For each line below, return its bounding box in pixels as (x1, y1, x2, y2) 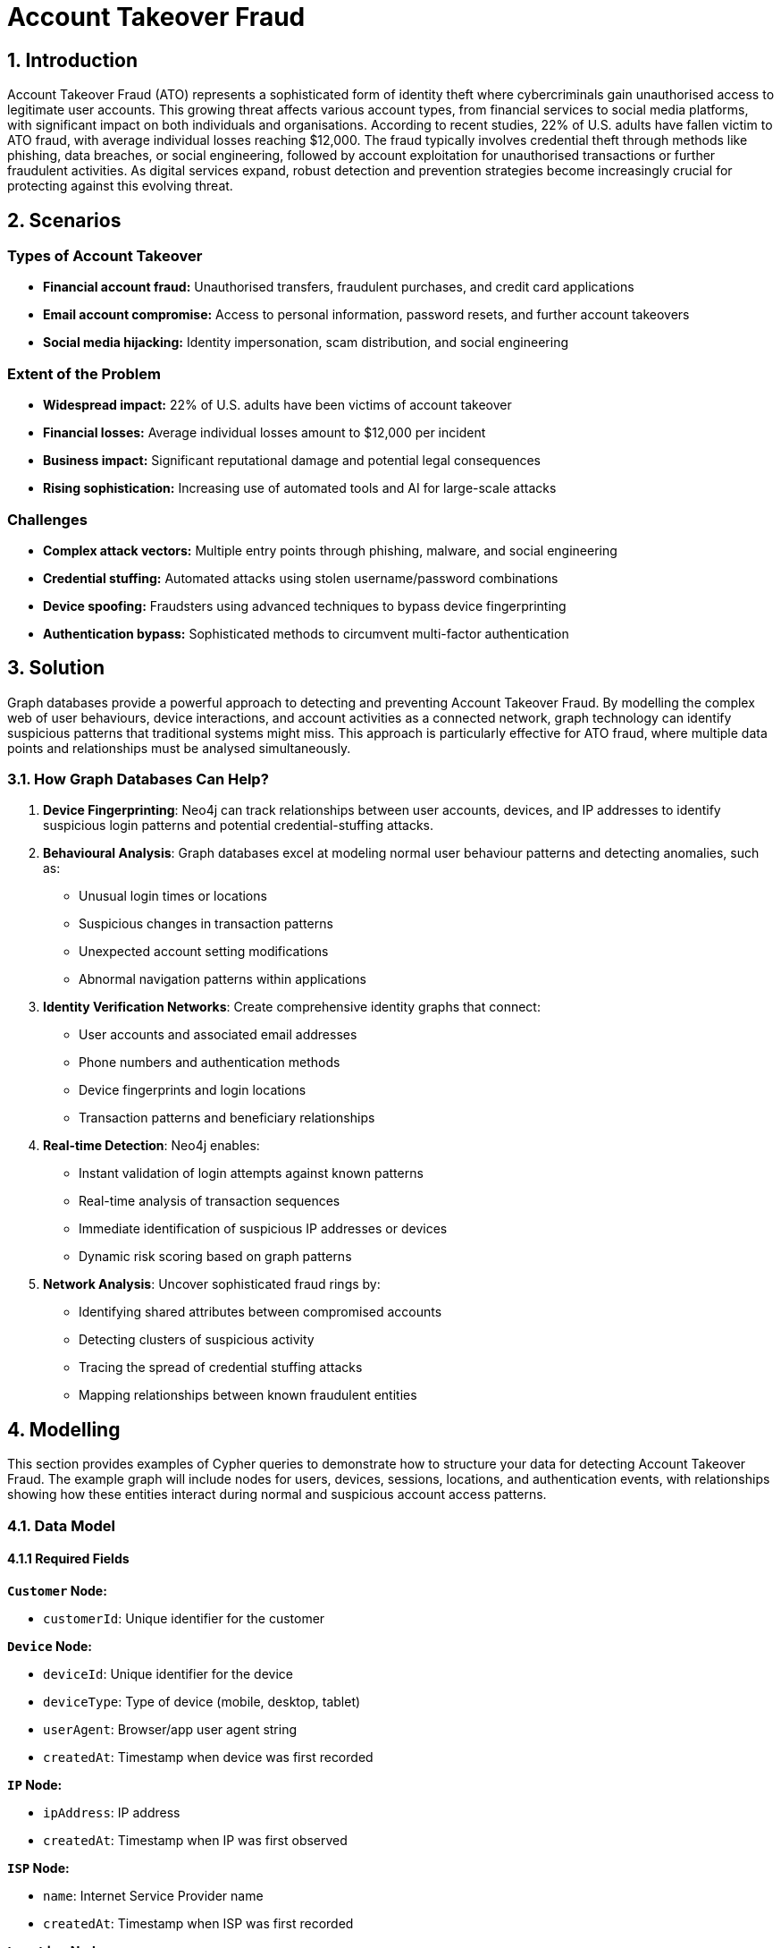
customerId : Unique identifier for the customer (43, 1610, 325, 1626)
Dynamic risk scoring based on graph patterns (79, 1249, 352, 1265)
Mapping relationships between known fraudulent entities (79, 1387, 417, 1403)
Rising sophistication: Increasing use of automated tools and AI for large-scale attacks (43, 480, 557, 496)
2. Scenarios (7, 208, 122, 232)
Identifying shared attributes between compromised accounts (79, 1304, 442, 1320)
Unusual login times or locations (79, 888, 267, 904)
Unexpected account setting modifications (79, 944, 329, 960)
